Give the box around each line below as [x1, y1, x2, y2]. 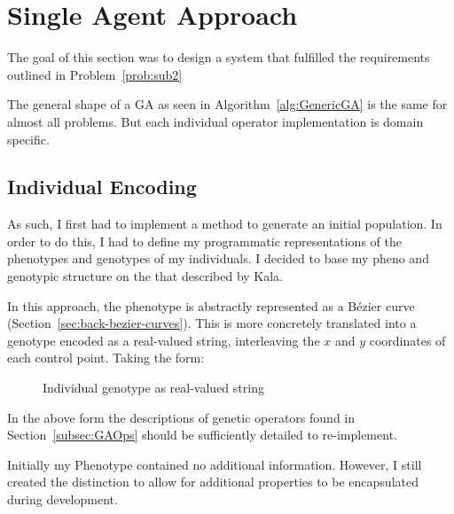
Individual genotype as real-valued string [43, 378, 264, 397]
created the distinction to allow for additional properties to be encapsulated [7, 472, 419, 491]
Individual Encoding [7, 173, 197, 200]
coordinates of [369, 331, 446, 349]
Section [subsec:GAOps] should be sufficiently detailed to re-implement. [7, 425, 397, 444]
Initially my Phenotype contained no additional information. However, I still [7, 455, 422, 473]
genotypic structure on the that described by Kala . [7, 267, 284, 285]
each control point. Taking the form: [7, 348, 205, 367]
